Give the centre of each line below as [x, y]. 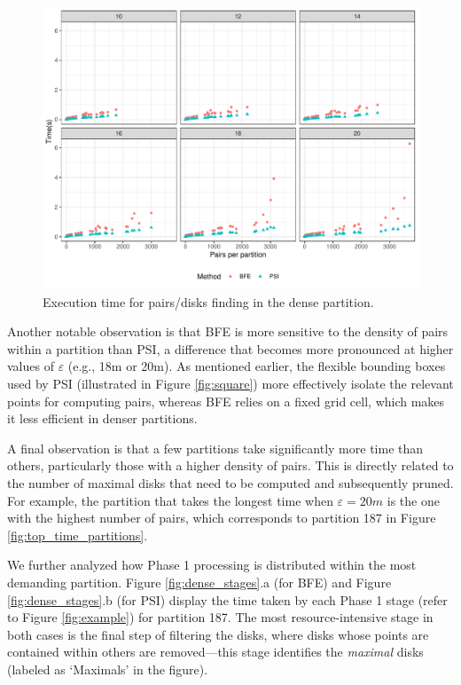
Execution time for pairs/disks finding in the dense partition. [208, 301]
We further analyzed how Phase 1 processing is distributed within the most [212, 565]
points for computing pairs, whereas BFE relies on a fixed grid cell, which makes [226, 401]
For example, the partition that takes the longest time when [170, 500]
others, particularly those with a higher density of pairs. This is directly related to [230, 465]
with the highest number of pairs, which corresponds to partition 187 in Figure [222, 518]
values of [31, 366]
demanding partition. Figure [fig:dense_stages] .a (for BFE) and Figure [199, 582]
